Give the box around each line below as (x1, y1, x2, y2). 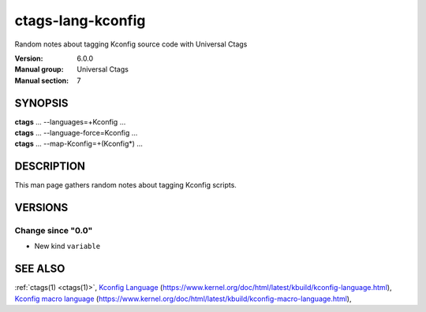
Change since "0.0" (14, 225, 93, 236)
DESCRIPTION (14, 160, 86, 173)
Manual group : (14, 65, 64, 74)
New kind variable (34, 241, 101, 251)
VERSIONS (14, 201, 69, 214)
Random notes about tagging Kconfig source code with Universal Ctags (14, 39, 248, 49)
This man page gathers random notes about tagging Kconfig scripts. (14, 180, 237, 190)
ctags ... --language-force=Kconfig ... (14, 128, 138, 138)
